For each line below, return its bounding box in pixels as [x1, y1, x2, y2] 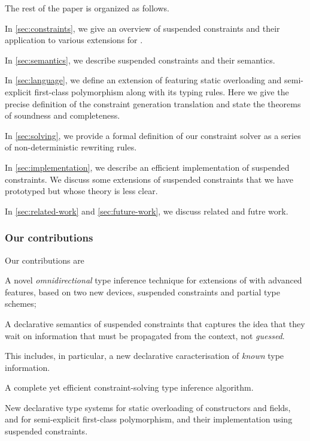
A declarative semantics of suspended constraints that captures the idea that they [5, 317, 305, 330]
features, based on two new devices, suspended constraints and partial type [5, 285, 280, 298]
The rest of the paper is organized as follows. [5, 2, 169, 14]
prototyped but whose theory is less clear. [5, 185, 158, 197]
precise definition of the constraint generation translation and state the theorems [5, 97, 301, 110]
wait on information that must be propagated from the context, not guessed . [5, 329, 285, 342]
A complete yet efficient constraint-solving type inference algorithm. [5, 381, 254, 394]
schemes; [5, 297, 37, 310]
